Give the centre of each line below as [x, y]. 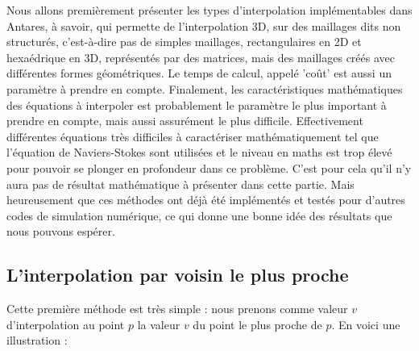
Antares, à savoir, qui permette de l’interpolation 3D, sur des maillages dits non [204, 25]
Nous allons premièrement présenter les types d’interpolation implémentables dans [209, 10]
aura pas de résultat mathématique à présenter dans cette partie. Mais [180, 184]
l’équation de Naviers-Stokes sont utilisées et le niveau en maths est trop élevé [199, 152]
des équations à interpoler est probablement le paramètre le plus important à [197, 104]
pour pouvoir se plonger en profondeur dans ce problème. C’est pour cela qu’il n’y [209, 167]
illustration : [37, 340]
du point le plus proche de [257, 324]
